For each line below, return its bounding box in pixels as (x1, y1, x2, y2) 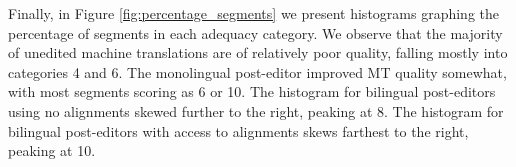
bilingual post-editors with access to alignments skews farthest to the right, (8, 120, 469, 141)
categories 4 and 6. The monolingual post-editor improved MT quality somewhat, (8, 61, 507, 82)
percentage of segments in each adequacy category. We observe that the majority (8, 22, 503, 43)
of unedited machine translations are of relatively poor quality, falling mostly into (8, 42, 508, 63)
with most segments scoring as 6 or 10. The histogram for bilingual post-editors (8, 81, 496, 102)
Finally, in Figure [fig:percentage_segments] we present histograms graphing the (8, 3, 499, 23)
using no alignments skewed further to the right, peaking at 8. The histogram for (8, 100, 504, 121)
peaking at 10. (8, 140, 96, 161)
